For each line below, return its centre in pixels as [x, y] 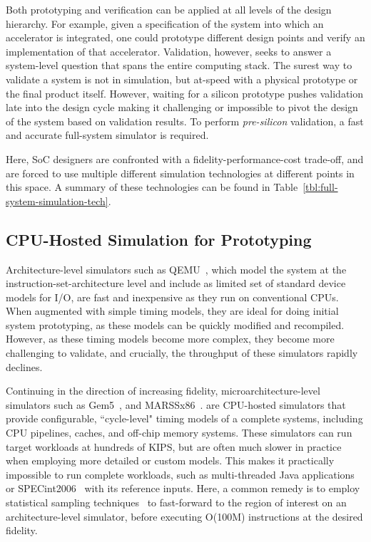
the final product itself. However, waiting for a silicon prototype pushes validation [185, 93]
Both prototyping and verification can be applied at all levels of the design [169, 9]
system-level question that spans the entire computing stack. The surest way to [179, 65]
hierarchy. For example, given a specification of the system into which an [165, 23]
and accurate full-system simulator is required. [107, 135]
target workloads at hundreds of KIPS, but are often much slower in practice [174, 446]
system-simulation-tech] [57, 200]
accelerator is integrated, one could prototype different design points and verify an [185, 37]
